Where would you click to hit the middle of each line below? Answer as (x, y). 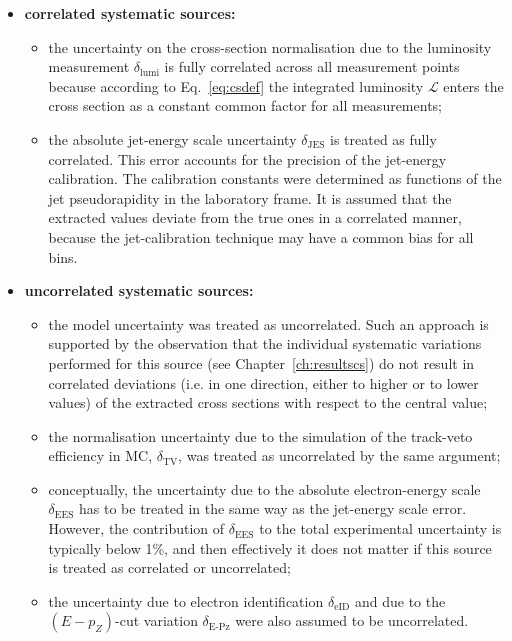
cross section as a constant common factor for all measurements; (245, 105)
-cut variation (156, 620)
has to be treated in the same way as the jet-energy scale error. (273, 508)
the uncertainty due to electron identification (186, 600)
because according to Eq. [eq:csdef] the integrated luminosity (236, 85)
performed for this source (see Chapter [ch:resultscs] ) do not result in (261, 362)
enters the (473, 85)
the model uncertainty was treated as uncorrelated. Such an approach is (268, 323)
